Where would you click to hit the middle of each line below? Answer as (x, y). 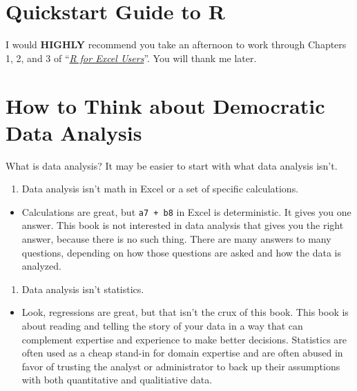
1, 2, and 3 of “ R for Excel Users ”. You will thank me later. (131, 58)
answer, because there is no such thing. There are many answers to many (176, 239)
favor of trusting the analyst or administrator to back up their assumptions (181, 366)
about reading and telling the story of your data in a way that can (162, 326)
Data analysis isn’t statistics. (83, 289)
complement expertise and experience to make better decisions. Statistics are (184, 339)
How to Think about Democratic (165, 105)
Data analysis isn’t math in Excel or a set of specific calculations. (160, 189)
